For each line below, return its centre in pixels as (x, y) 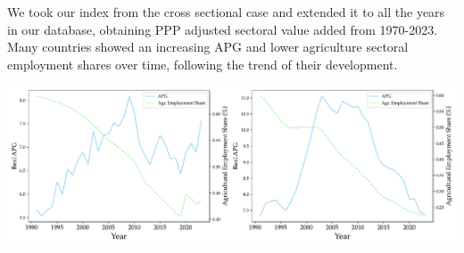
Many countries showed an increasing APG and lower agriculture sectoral (208, 47)
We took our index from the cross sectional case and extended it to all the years (226, 12)
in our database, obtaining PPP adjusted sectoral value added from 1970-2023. (223, 29)
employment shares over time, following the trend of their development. (203, 64)
